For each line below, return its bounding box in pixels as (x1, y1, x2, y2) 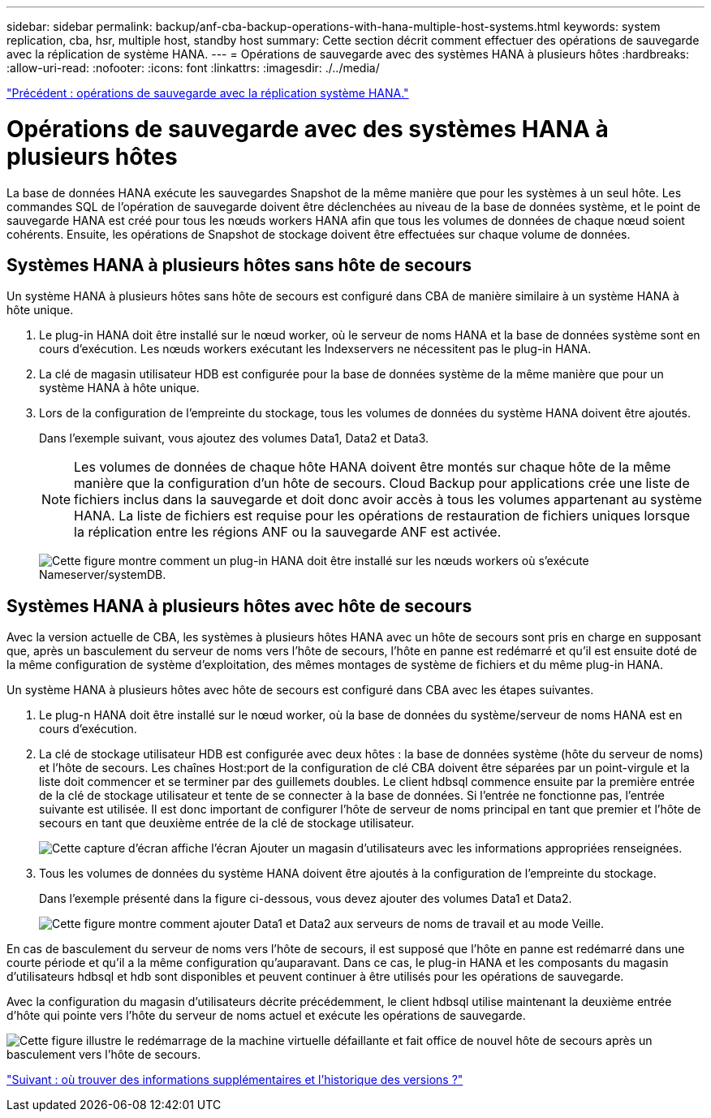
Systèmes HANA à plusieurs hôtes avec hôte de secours (6, 595, 472, 616)
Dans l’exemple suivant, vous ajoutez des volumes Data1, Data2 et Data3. (39, 431, 429, 446)
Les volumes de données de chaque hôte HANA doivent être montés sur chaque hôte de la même (74, 459, 671, 476)
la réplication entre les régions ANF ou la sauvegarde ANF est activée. (74, 524, 502, 541)
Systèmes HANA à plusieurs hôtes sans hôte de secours (6, 254, 472, 275)
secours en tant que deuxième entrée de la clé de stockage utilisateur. (39, 816, 415, 831)
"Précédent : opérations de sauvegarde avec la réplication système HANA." (6, 86, 409, 100)
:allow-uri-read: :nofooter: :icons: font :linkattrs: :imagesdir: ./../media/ (6, 61, 380, 75)
